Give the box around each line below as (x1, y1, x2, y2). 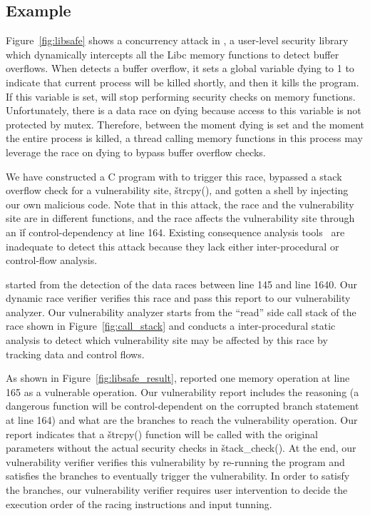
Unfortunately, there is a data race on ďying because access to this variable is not (6, 103, 361, 118)
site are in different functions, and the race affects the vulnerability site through (6, 211, 355, 226)
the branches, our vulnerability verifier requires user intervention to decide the (6, 482, 348, 497)
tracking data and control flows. (6, 346, 145, 361)
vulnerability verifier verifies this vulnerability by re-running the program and (6, 454, 345, 469)
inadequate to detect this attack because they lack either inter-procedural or (6, 238, 339, 253)
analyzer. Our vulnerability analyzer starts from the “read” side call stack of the (6, 304, 356, 319)
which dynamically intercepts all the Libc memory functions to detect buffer (6, 46, 339, 61)
